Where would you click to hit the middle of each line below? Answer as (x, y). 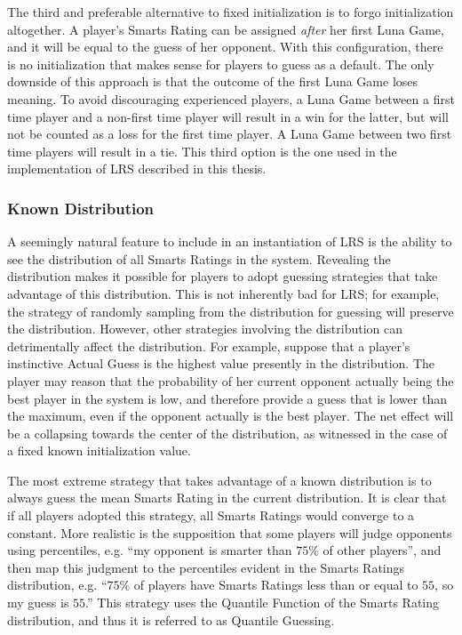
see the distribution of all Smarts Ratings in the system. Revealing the (199, 258)
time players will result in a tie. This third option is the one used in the (202, 151)
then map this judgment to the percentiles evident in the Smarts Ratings (206, 567)
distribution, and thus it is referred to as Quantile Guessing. (171, 619)
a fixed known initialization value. (99, 450)
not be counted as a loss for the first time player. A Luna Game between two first (230, 134)
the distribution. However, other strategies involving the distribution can (205, 329)
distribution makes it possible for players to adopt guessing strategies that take (223, 276)
